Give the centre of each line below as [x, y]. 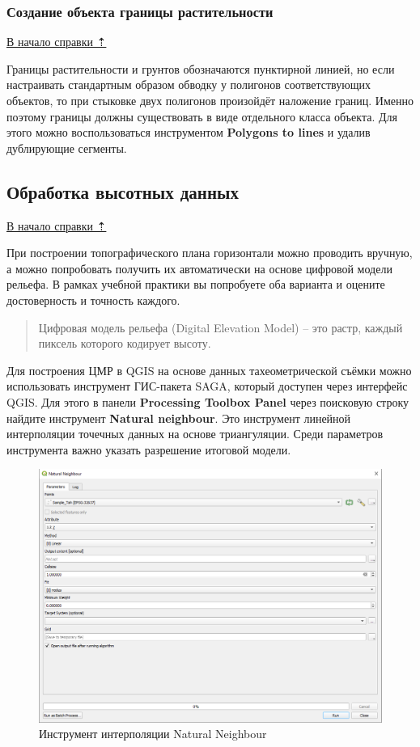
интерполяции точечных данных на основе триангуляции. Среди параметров [195, 434]
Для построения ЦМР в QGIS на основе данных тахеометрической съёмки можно [209, 370]
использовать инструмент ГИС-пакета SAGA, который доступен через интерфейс [207, 386]
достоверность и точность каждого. [93, 300]
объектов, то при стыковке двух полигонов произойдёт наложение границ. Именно [210, 100]
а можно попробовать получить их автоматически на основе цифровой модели [199, 268]
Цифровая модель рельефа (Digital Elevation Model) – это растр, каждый [221, 327]
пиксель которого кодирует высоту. [125, 343]
